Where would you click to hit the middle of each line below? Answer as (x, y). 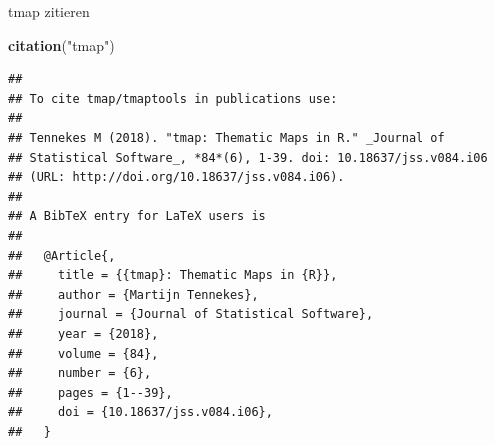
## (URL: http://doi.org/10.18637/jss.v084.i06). (176, 177)
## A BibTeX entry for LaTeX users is (137, 216)
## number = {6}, (80, 373)
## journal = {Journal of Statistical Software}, (191, 314)
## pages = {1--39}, (90, 392)
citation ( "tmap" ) (61, 44)
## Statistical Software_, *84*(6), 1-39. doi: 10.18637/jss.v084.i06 (248, 157)
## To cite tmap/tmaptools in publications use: (173, 98)
